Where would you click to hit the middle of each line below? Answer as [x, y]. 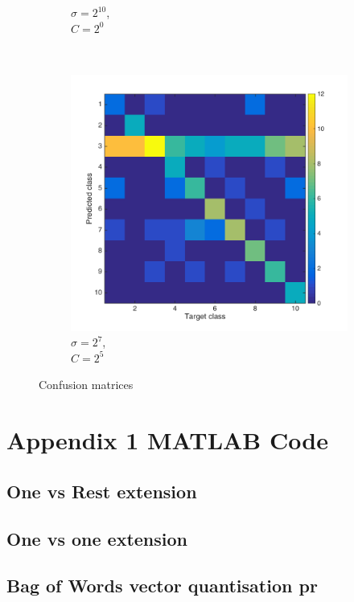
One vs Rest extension [102, 491]
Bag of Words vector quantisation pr [162, 586]
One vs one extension [97, 538]
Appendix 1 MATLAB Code [167, 440]
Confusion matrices [86, 385]
